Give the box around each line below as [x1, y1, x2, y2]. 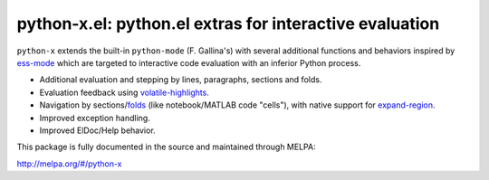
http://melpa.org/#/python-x [16, 158, 122, 169]
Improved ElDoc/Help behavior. [39, 125, 156, 136]
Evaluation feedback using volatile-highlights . [39, 87, 210, 98]
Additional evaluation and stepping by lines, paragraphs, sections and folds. [39, 74, 322, 85]
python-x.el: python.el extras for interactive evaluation [16, 14, 440, 33]
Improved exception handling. [39, 112, 151, 123]
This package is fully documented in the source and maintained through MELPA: [16, 141, 316, 153]
